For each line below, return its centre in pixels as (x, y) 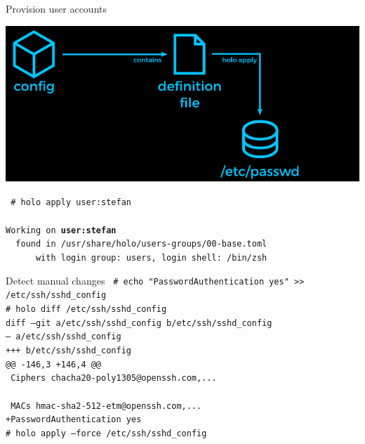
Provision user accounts (57, 8)
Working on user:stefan (61, 230)
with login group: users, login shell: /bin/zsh (151, 257)
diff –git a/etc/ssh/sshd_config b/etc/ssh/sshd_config (139, 323)
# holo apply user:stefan (71, 203)
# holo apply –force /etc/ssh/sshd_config (106, 433)
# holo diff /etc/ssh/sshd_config (86, 309)
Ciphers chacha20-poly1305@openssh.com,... (114, 378)
